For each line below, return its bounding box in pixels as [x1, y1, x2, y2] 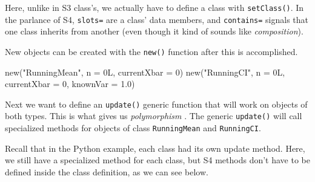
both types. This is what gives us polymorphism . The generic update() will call [5, 109, 302, 122]
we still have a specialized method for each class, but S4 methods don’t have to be [5, 154, 310, 166]
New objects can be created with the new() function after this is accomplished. [5, 45, 298, 57]
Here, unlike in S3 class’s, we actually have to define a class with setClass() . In [5, 1, 304, 13]
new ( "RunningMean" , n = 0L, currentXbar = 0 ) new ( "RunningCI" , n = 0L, [5, 65, 285, 78]
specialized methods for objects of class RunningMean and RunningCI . [5, 122, 261, 134]
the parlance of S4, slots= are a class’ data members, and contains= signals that [5, 13, 309, 25]
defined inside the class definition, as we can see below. [5, 165, 208, 178]
